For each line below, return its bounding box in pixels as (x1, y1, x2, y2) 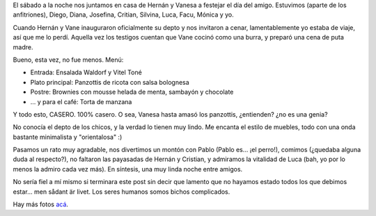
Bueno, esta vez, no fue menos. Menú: (13, 56, 124, 64)
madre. (13, 42, 33, 51)
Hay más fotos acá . (13, 200, 69, 208)
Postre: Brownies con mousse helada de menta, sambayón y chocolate (30, 88, 234, 97)
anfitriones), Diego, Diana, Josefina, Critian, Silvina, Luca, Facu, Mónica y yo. (13, 10, 235, 19)
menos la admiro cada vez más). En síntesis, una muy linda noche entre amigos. (13, 165, 243, 173)
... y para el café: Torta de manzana (30, 97, 132, 106)
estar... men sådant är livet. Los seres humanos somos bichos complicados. (13, 188, 230, 196)
